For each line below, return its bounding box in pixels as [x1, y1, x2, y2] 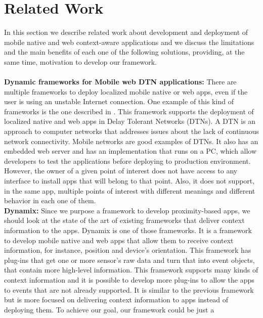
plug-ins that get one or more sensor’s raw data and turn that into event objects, [4, 254, 255, 265]
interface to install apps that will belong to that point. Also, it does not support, [4, 175, 255, 186]
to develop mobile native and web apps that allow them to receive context [4, 235, 234, 245]
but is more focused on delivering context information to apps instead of [4, 294, 229, 305]
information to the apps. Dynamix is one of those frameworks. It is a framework [4, 225, 252, 235]
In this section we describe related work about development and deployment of [4, 27, 248, 37]
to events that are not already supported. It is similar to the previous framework [4, 284, 254, 295]
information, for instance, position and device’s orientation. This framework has [4, 245, 251, 255]
